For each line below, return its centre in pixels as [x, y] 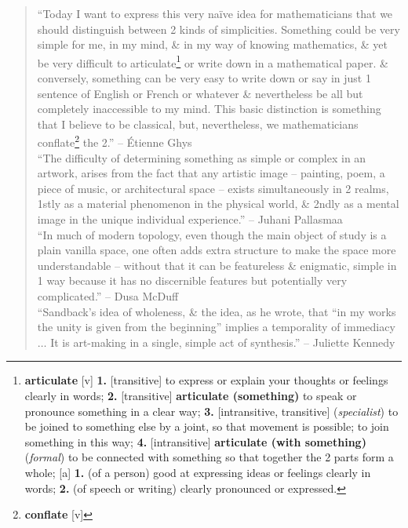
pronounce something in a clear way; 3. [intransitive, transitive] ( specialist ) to [211, 411]
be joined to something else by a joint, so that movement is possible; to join [207, 426]
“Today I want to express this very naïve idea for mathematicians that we [215, 13]
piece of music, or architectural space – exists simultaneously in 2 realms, [213, 188]
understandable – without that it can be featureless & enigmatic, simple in [217, 265]
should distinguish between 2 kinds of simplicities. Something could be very [219, 29]
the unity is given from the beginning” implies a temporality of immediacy [216, 327]
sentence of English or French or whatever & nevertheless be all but [200, 93]
